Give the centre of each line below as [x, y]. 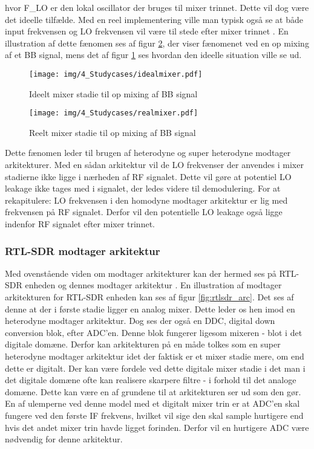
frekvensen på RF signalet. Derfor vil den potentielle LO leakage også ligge [144, 212]
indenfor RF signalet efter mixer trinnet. [80, 224]
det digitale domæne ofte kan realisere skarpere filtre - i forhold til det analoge [151, 380]
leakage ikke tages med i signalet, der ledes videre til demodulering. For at [143, 188]
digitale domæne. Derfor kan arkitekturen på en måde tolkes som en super [143, 344]
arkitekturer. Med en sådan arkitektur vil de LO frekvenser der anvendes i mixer [154, 165]
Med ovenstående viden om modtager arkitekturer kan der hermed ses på [141, 273]
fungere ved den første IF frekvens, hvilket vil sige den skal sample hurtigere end [154, 415]
